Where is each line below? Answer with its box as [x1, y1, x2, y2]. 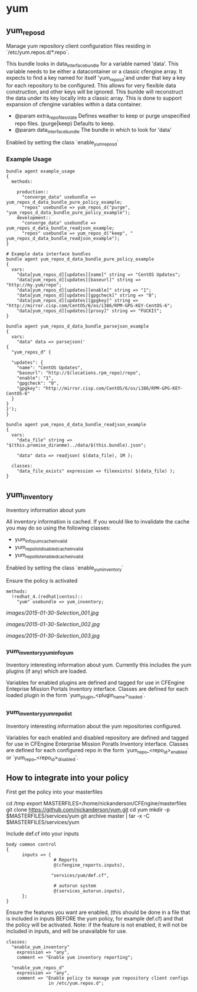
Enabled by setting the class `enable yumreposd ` [6, 139, 119, 148]
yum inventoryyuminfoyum [6, 646, 74, 656]
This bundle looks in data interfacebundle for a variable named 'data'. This [6, 60, 179, 69]
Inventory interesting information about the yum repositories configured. [6, 723, 182, 730]
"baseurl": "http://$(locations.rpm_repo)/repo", [17, 370, 142, 376]
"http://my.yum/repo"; [6, 282, 62, 288]
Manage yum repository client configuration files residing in [6, 43, 152, 50]
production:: [17, 189, 49, 195]
